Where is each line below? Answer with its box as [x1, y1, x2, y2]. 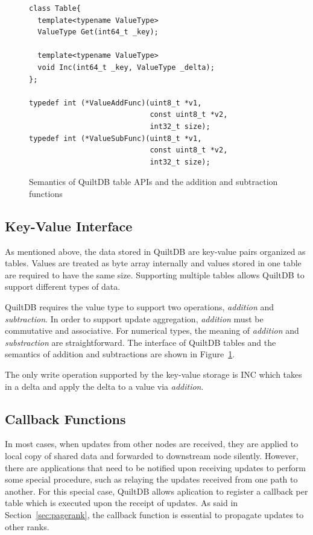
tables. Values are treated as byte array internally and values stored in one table [5, 257, 302, 269]
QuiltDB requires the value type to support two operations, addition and [5, 301, 274, 313]
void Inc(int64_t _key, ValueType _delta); [37, 63, 215, 72]
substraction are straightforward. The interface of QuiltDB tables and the [5, 336, 276, 348]
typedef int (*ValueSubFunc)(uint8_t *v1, [29, 134, 202, 143]
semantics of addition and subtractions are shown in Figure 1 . [5, 348, 235, 360]
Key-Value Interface [5, 216, 133, 235]
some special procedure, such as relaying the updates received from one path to [5, 473, 298, 486]
